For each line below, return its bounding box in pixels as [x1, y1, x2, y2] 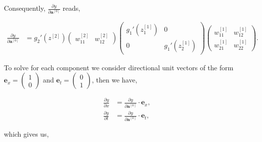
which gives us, [4, 128, 49, 139]
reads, [63, 3, 81, 13]
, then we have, [92, 75, 137, 85]
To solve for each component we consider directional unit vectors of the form [4, 62, 234, 72]
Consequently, [4, 3, 45, 13]
